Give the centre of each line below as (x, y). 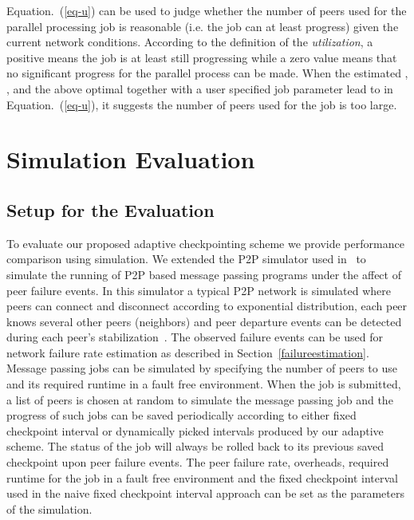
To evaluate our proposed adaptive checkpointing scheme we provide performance (205, 243)
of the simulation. (49, 508)
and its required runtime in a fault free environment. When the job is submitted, (204, 384)
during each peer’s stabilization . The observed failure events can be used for (195, 337)
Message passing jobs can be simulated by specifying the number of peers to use (202, 368)
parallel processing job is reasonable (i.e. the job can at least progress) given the (203, 26)
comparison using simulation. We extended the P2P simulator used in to (186, 259)
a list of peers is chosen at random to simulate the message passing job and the (200, 399)
